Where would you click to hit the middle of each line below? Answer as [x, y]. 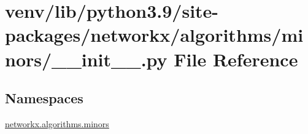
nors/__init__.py [86, 59]
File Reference [236, 59]
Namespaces [44, 98]
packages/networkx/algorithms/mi [154, 35]
